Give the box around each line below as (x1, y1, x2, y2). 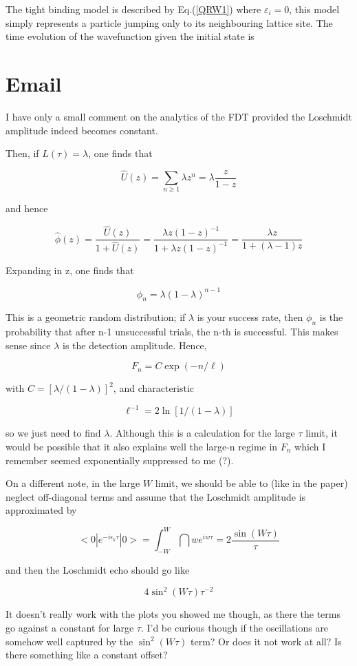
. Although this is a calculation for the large (109, 426, 295, 440)
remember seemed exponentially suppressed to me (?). (6, 452, 234, 467)
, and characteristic (113, 381, 195, 395)
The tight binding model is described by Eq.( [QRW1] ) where (6, 2, 261, 16)
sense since (6, 337, 51, 352)
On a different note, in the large (6, 476, 140, 490)
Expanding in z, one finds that (6, 263, 134, 278)
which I (294, 439, 326, 453)
